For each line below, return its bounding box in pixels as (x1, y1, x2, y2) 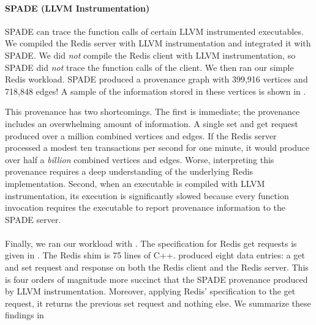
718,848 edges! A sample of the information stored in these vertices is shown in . (5, 84, 306, 97)
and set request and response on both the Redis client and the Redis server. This (5, 261, 309, 274)
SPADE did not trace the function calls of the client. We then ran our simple (5, 60, 294, 73)
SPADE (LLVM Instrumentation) (5, 1, 150, 14)
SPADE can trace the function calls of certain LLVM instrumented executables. (5, 24, 304, 37)
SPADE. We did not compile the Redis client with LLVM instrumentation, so (5, 48, 296, 61)
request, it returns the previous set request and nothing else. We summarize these (5, 296, 311, 309)
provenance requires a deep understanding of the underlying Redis (5, 165, 254, 178)
